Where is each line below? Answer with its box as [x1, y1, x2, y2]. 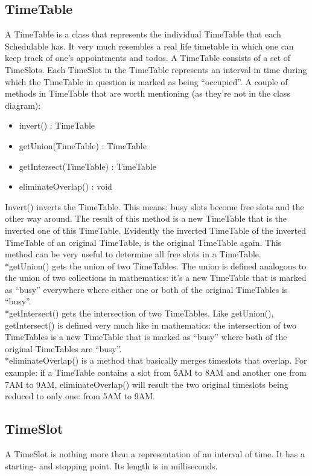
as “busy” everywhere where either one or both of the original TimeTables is [5, 283, 288, 295]
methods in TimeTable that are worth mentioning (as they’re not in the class [5, 87, 290, 100]
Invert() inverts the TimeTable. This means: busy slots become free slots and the [5, 200, 304, 213]
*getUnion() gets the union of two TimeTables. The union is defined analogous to [5, 259, 307, 272]
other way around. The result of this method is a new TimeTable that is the [5, 212, 287, 225]
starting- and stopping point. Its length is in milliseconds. [5, 459, 218, 472]
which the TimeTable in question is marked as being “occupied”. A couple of [5, 75, 288, 88]
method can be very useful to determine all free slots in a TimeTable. [5, 248, 261, 260]
